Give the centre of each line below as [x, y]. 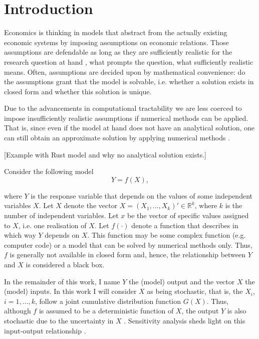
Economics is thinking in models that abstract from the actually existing [116, 32]
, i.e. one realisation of [52, 225]
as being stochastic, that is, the [195, 291]
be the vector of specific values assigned [188, 215]
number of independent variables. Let [61, 215]
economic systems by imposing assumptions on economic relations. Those [116, 42]
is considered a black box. [65, 264]
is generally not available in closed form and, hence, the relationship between [128, 255]
